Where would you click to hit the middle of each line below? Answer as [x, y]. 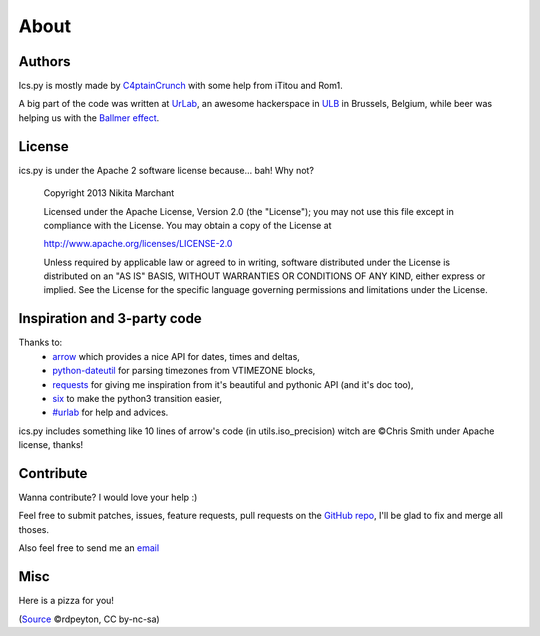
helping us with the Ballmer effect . [89, 117]
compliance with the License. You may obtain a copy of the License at [187, 225]
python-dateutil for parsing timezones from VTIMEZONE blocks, [184, 371]
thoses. [34, 529]
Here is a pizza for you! [66, 601]
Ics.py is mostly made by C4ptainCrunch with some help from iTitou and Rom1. [181, 86]
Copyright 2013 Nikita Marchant [109, 193]
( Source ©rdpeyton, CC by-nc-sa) [89, 619]
